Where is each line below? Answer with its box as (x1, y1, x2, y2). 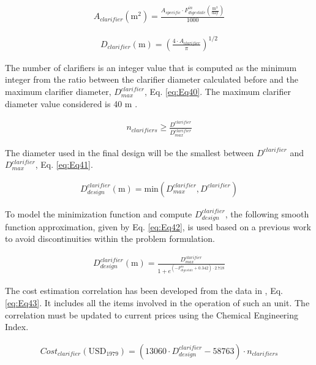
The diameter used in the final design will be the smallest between (5, 146, 254, 159)
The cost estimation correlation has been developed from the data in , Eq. (5, 284, 283, 297)
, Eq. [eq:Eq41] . (35, 158, 93, 171)
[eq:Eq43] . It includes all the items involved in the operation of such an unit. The (5, 296, 310, 309)
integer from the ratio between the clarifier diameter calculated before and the (5, 73, 298, 86)
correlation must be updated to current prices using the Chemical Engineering (5, 308, 299, 321)
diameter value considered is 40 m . (5, 97, 138, 110)
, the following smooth (225, 207, 309, 220)
